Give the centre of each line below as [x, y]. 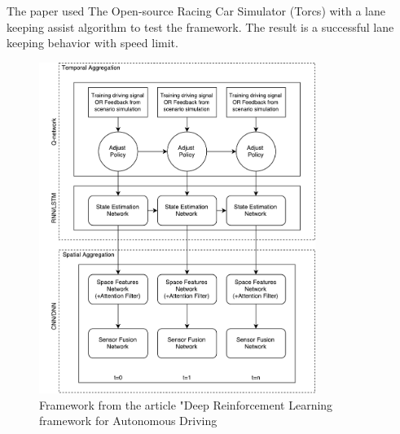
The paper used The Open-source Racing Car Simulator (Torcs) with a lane [196, 11]
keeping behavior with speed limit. [92, 43]
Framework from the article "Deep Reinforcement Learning [186, 404]
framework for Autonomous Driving [128, 421]
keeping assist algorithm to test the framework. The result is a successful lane [200, 26]
